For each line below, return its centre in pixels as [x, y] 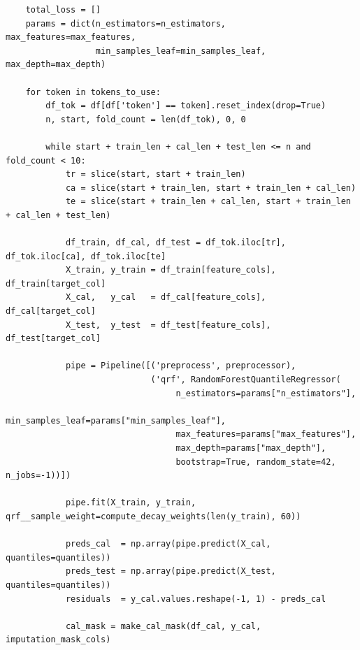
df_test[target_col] [53, 339]
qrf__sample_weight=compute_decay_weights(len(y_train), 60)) [153, 516]
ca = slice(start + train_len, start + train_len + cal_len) [211, 188]
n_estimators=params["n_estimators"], [266, 393]
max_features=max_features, [71, 37]
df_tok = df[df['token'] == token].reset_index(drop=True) [186, 106]
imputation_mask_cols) [58, 640]
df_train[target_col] [56, 283]
